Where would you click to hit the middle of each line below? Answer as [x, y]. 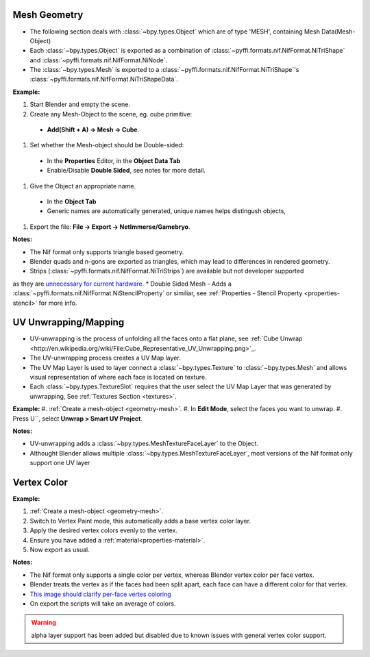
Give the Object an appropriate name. [83, 186]
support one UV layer [60, 463]
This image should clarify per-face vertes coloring [100, 594]
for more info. [58, 303]
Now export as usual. [60, 549]
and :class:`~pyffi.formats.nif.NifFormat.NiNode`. [99, 60]
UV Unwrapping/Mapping [69, 322]
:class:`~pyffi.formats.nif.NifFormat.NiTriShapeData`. [104, 79]
